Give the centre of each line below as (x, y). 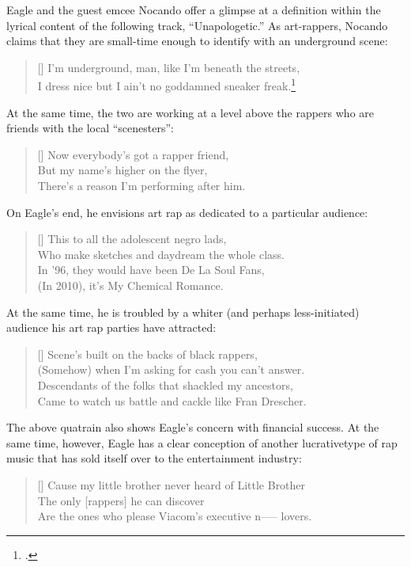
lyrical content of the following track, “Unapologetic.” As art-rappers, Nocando (197, 25)
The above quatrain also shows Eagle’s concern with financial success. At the (193, 427)
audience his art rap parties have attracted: (111, 327)
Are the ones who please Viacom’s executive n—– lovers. (175, 516)
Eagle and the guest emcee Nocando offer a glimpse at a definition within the (194, 10)
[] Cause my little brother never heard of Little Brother (172, 484)
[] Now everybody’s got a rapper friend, (133, 154)
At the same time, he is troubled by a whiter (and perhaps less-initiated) (183, 312)
